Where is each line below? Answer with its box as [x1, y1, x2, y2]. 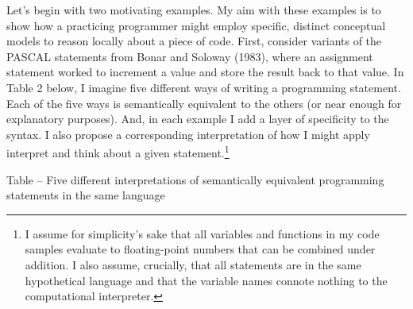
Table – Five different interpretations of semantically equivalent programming [6, 171, 384, 187]
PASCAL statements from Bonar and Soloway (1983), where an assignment [6, 48, 373, 64]
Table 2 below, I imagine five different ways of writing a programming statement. [6, 79, 401, 95]
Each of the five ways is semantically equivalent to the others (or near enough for [6, 95, 402, 111]
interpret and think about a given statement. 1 [6, 142, 230, 160]
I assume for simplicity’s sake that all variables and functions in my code [25, 225, 380, 241]
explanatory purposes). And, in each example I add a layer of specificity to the [6, 110, 389, 127]
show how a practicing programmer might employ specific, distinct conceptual [6, 17, 386, 33]
